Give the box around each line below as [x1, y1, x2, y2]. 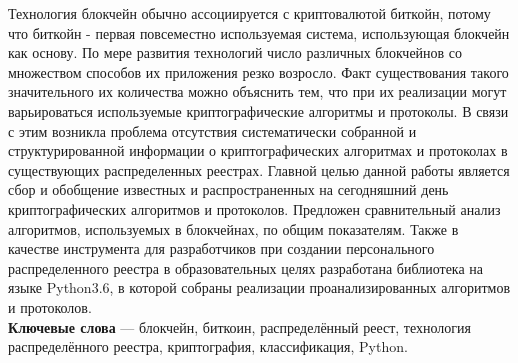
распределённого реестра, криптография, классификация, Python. [8, 336, 408, 357]
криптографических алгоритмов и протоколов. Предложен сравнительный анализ [8, 198, 501, 219]
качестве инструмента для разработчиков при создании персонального [8, 238, 435, 259]
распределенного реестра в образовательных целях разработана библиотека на [8, 257, 484, 278]
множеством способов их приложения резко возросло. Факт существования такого [8, 61, 509, 82]
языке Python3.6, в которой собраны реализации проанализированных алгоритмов [8, 277, 511, 298]
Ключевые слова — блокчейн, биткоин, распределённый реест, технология [8, 316, 471, 337]
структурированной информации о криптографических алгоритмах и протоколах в [8, 140, 508, 161]
